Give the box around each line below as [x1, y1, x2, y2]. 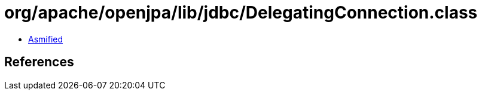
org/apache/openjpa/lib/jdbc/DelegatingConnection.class [4, 2, 478, 23]
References [4, 54, 74, 70]
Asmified [28, 33, 63, 44]
